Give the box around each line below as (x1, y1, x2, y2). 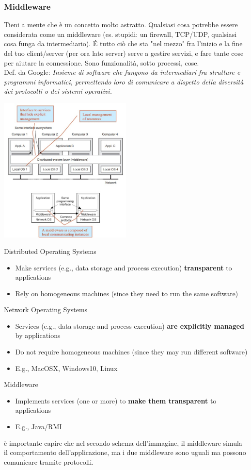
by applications (15, 330, 61, 340)
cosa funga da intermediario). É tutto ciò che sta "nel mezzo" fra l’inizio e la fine (4, 38, 243, 49)
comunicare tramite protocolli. (4, 456, 94, 467)
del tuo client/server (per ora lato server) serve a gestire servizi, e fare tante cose (4, 48, 244, 58)
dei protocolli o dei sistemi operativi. (4, 86, 112, 96)
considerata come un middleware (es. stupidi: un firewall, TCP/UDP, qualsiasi (4, 29, 237, 39)
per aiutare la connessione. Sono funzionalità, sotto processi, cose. (4, 57, 199, 67)
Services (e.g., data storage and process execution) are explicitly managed (15, 320, 245, 331)
